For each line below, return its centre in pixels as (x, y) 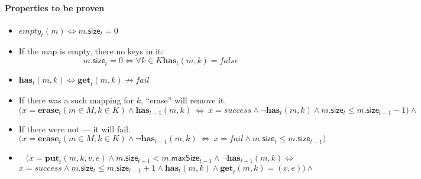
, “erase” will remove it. (184, 100)
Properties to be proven (55, 7)
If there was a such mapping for (76, 100)
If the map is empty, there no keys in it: (91, 51)
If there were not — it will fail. (75, 128)
